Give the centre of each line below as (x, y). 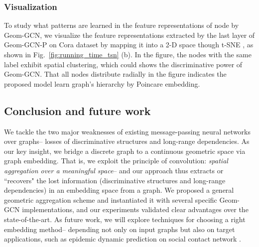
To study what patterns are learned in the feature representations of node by (122, 25)
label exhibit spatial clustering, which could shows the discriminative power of (123, 64)
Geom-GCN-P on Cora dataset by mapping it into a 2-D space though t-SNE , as (129, 45)
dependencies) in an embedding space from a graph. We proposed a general (119, 190)
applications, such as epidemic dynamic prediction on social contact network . (123, 239)
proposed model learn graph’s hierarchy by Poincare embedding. (102, 83)
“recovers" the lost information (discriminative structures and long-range (115, 180)
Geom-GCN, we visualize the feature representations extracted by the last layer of (129, 35)
